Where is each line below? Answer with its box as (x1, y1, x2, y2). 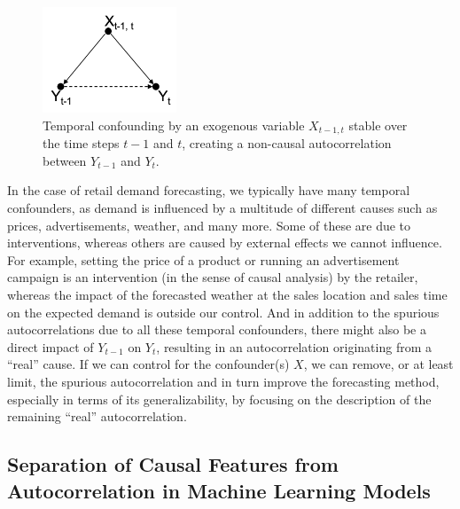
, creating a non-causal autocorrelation (182, 134, 392, 153)
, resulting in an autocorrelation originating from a (156, 337, 432, 356)
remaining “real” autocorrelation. (7, 407, 187, 426)
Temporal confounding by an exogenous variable (43, 115, 305, 134)
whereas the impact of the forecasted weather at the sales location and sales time (7, 286, 448, 303)
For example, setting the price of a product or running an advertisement (7, 250, 400, 269)
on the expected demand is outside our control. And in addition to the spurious (7, 302, 440, 321)
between (43, 151, 87, 169)
